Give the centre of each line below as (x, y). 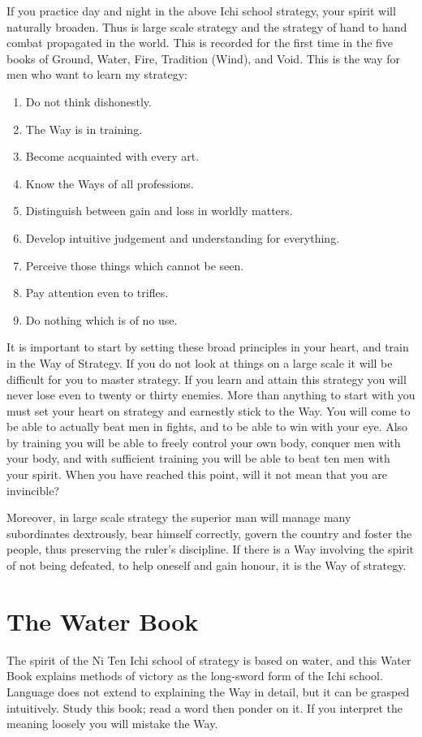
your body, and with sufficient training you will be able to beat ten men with (198, 458)
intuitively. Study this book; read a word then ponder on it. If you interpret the (205, 707)
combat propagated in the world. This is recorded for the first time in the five (200, 43)
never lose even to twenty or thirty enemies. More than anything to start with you (211, 395)
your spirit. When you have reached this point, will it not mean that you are (197, 474)
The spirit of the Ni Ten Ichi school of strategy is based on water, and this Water (209, 659)
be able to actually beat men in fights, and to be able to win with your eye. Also (207, 427)
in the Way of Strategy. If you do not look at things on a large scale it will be (200, 362)
